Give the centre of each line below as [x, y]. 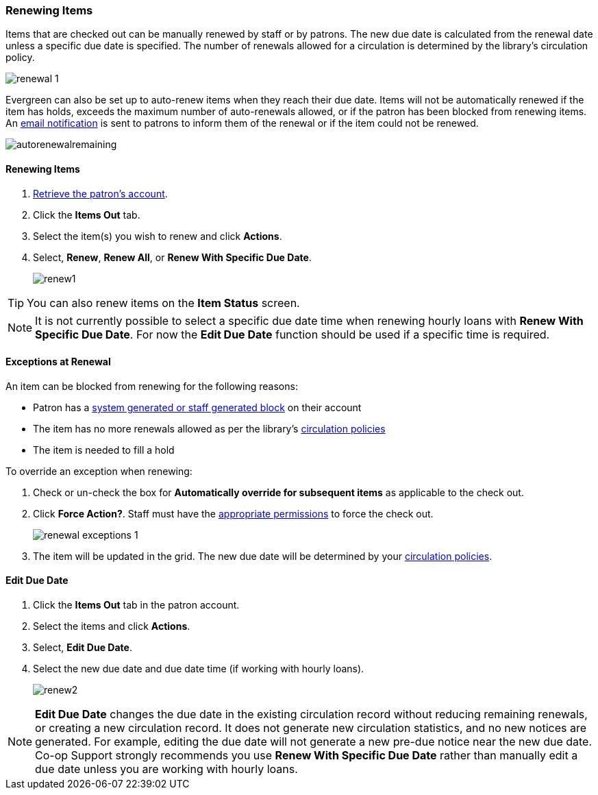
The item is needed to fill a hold [104, 450]
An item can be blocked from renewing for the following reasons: [152, 386]
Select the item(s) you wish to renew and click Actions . [158, 236]
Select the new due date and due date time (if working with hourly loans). [199, 669]
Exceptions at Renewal [58, 362]
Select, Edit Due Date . [83, 648]
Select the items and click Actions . [112, 626]
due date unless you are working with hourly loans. [166, 769]
